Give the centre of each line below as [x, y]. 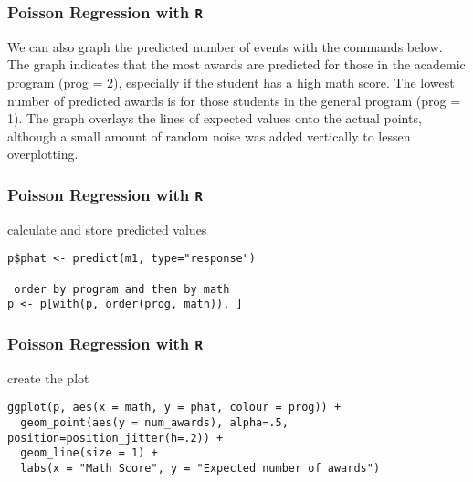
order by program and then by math [122, 289]
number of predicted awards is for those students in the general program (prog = [234, 100]
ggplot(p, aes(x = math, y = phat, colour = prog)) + [174, 408]
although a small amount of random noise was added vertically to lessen [209, 136]
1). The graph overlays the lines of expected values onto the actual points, [215, 118]
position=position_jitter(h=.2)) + [116, 438]
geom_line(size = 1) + [89, 453]
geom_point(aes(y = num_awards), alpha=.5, [154, 422]
